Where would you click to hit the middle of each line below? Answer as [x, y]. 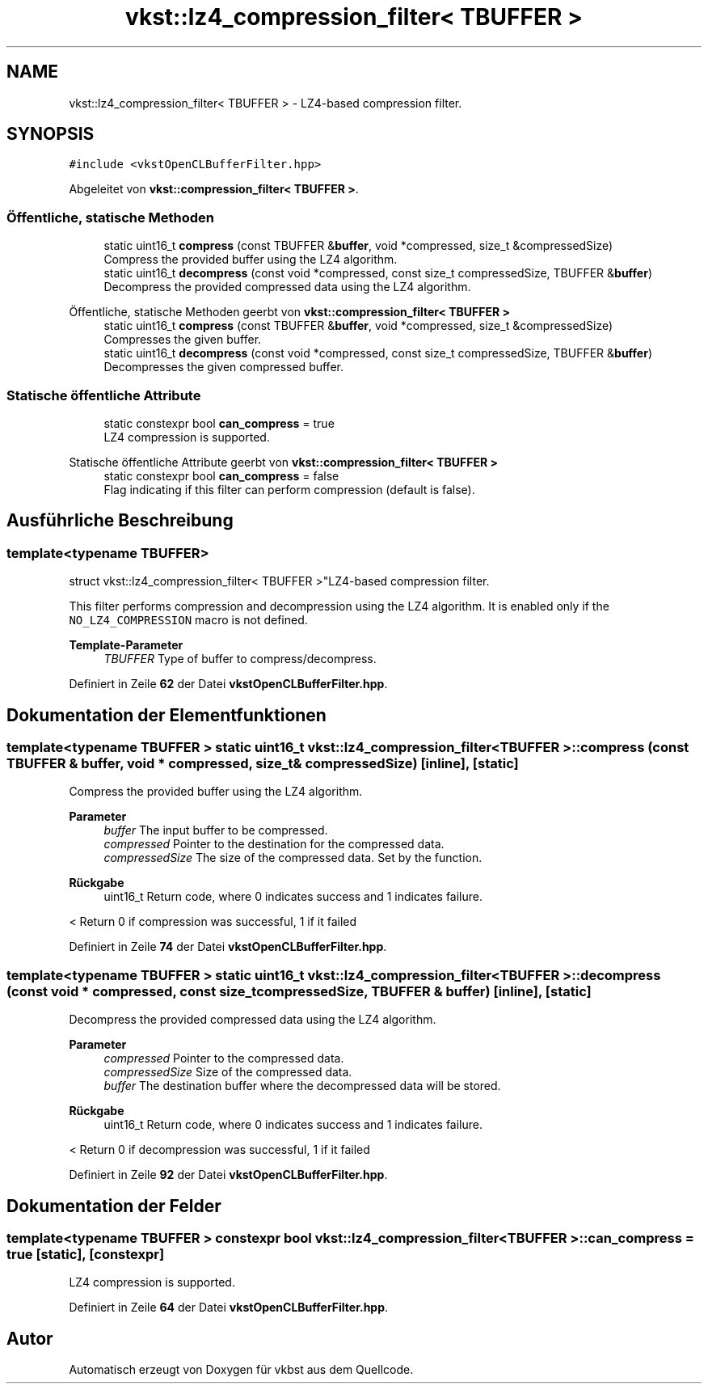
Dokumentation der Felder [114, 1206]
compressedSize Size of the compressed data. [228, 1072]
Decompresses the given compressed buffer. [223, 367]
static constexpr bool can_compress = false [221, 475]
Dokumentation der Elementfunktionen [166, 715]
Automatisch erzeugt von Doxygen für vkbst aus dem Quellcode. [241, 1370]
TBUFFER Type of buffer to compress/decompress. [240, 659]
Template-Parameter [126, 645]
